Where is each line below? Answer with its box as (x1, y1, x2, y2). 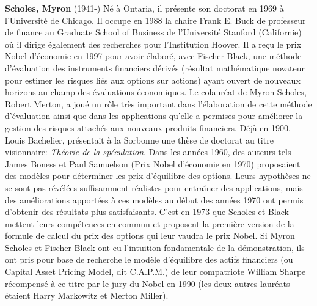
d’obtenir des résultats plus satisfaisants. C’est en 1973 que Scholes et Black (5, 205, 289, 218)
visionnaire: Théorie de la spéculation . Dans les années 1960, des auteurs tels (5, 145, 291, 158)
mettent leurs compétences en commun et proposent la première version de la (5, 217, 294, 230)
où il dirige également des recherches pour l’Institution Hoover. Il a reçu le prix (5, 37, 302, 50)
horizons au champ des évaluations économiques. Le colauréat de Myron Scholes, (5, 86, 307, 98)
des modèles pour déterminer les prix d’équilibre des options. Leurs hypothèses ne (5, 169, 311, 182)
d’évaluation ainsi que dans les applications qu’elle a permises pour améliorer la (5, 109, 303, 122)
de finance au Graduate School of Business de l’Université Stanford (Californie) (5, 26, 302, 38)
